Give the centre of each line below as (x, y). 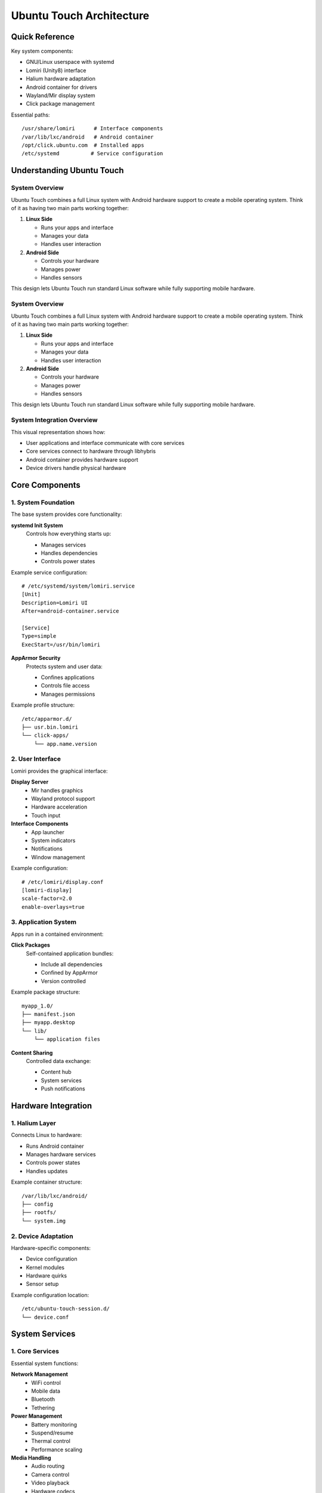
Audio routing (48, 1466)
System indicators (53, 840)
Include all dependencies (72, 964)
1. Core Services (35, 1351)
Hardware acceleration (59, 807)
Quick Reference (43, 37)
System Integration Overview (54, 420)
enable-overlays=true (53, 907)
